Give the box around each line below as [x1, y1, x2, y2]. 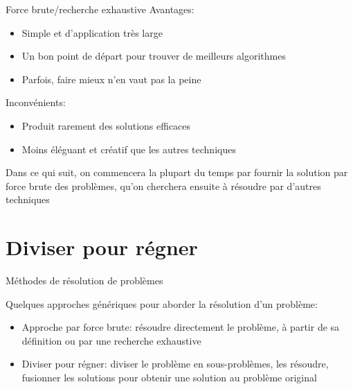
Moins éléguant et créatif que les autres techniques [21, 141, 236, 156]
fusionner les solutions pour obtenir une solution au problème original [21, 370, 317, 385]
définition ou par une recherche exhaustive [21, 333, 201, 347]
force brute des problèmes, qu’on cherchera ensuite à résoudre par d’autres [6, 178, 321, 193]
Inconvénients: [6, 95, 66, 110]
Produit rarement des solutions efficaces [21, 118, 191, 132]
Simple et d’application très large [21, 25, 163, 40]
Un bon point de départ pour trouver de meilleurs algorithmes [21, 49, 286, 63]
